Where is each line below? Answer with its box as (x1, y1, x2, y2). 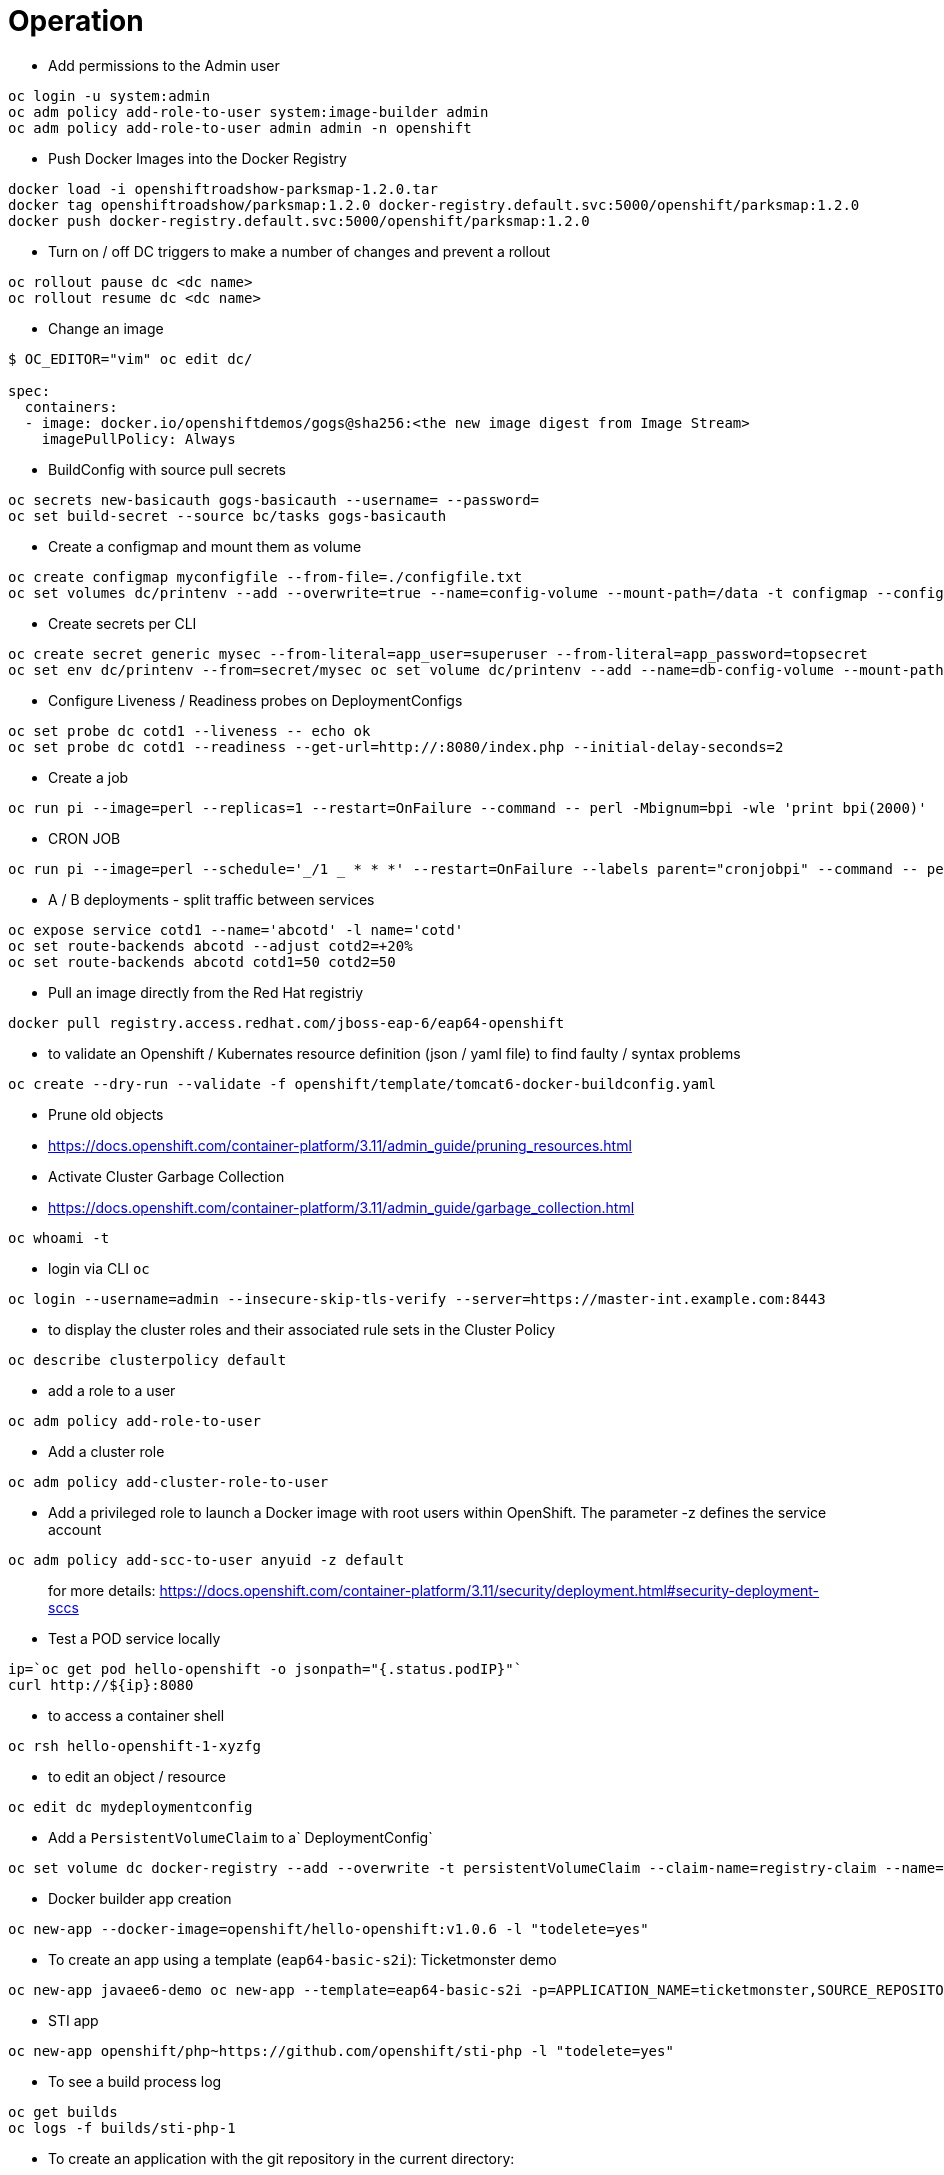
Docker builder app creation (48, 1889, 232, 1907)
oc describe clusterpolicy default (8, 1351, 287, 1368)
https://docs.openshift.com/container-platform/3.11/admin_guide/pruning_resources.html (48, 1136, 632, 1154)
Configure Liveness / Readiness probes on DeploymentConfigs (48, 691, 463, 709)
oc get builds (8, 2103, 118, 2120)
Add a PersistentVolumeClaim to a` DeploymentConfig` (48, 1828, 433, 1846)
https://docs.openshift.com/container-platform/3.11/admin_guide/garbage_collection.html (48, 1198, 635, 1216)
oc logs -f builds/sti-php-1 (8, 2119, 236, 2136)
